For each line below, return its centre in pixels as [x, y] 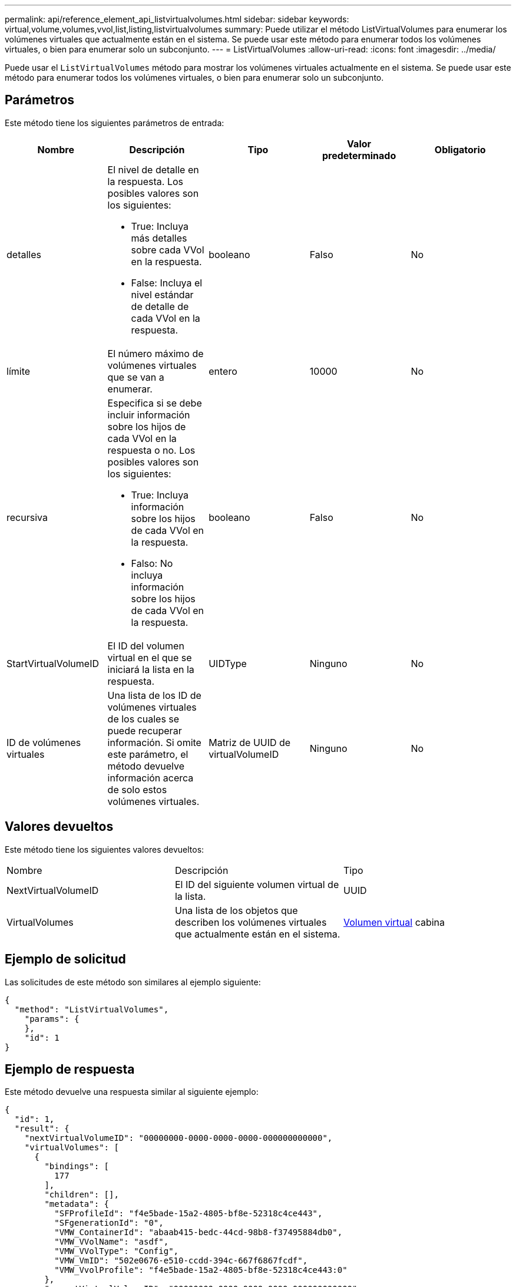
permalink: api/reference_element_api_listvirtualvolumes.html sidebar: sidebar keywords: [177, 19]
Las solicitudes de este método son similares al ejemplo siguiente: [133, 982]
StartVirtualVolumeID [53, 663]
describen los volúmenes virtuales [251, 922]
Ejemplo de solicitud [65, 959]
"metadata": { [77, 1204]
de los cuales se [143, 719]
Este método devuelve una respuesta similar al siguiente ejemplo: [132, 1092]
